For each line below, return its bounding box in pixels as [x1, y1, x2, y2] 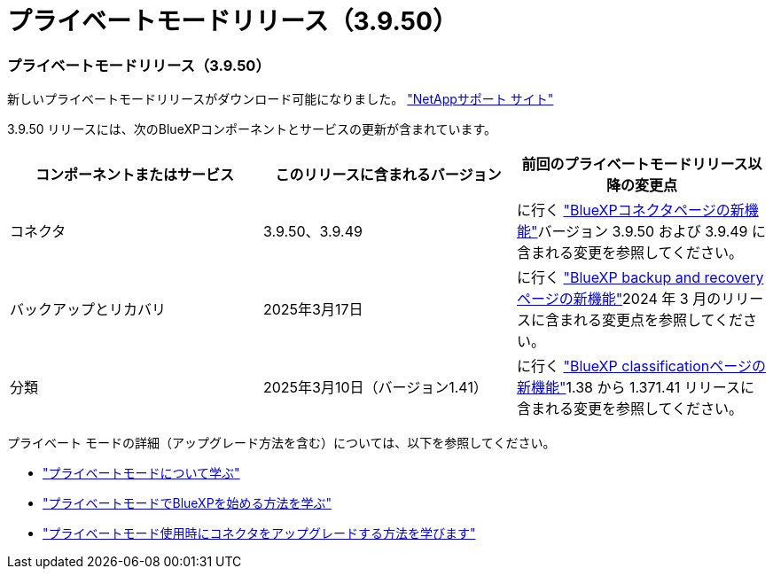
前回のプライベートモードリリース [521, 155, 748, 174]
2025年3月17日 [262, 300, 363, 319]
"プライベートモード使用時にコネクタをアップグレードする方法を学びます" [43, 525, 476, 541]
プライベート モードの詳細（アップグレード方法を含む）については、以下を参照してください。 [7, 435, 556, 451]
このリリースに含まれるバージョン [275, 166, 502, 184]
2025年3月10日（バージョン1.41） [262, 378, 488, 397]
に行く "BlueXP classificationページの [516, 357, 766, 376]
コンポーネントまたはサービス [35, 166, 234, 184]
